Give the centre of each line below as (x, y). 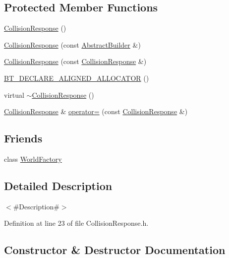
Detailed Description (58, 185)
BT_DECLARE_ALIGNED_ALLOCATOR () (77, 78)
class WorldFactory (33, 159)
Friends (23, 138)
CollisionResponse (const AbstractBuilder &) (72, 44)
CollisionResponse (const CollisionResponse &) (75, 61)
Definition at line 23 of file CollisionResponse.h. (76, 223)
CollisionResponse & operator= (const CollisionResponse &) (96, 111)
